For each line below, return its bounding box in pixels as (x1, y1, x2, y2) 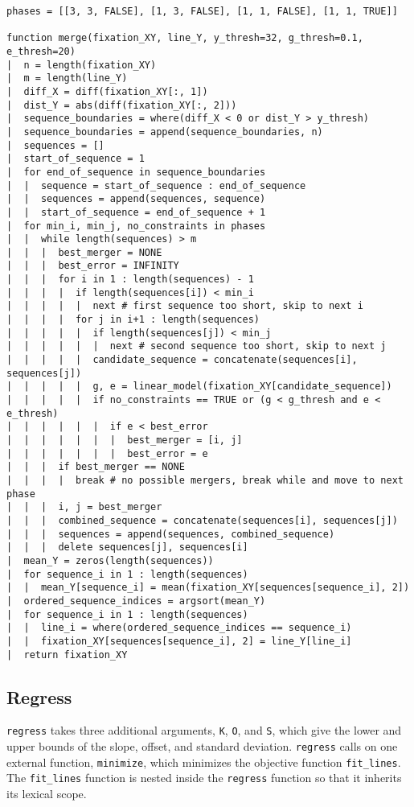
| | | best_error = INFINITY (6, 260, 179, 272)
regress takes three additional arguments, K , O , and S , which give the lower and (6, 722, 402, 739)
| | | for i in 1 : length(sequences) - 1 (6, 274, 254, 286)
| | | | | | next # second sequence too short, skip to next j (6, 340, 387, 352)
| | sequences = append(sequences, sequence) (6, 193, 266, 205)
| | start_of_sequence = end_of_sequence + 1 (6, 206, 266, 218)
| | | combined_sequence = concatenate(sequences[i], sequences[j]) (6, 514, 398, 526)
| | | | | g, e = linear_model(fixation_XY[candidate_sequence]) (6, 381, 392, 393)
